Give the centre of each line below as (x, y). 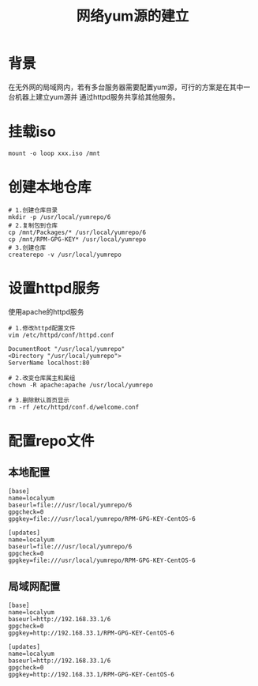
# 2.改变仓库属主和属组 (42, 378)
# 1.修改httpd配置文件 (42, 328)
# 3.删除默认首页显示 (39, 400)
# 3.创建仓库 (27, 247)
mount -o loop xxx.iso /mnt (54, 153)
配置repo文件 (51, 441)
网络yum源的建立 (133, 16)
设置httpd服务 (54, 288)
